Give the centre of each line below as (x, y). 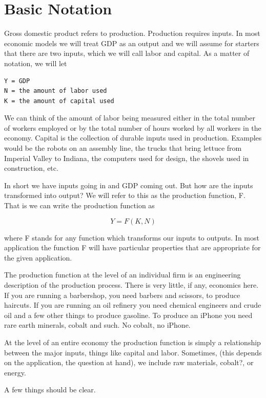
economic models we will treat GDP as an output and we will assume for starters (132, 43)
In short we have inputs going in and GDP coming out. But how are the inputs (129, 185)
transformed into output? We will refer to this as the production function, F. (125, 195)
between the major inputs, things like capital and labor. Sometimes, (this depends (133, 352)
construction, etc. (31, 168)
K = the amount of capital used (59, 101)
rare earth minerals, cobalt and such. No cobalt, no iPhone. (97, 325)
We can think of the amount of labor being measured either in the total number (130, 118)
